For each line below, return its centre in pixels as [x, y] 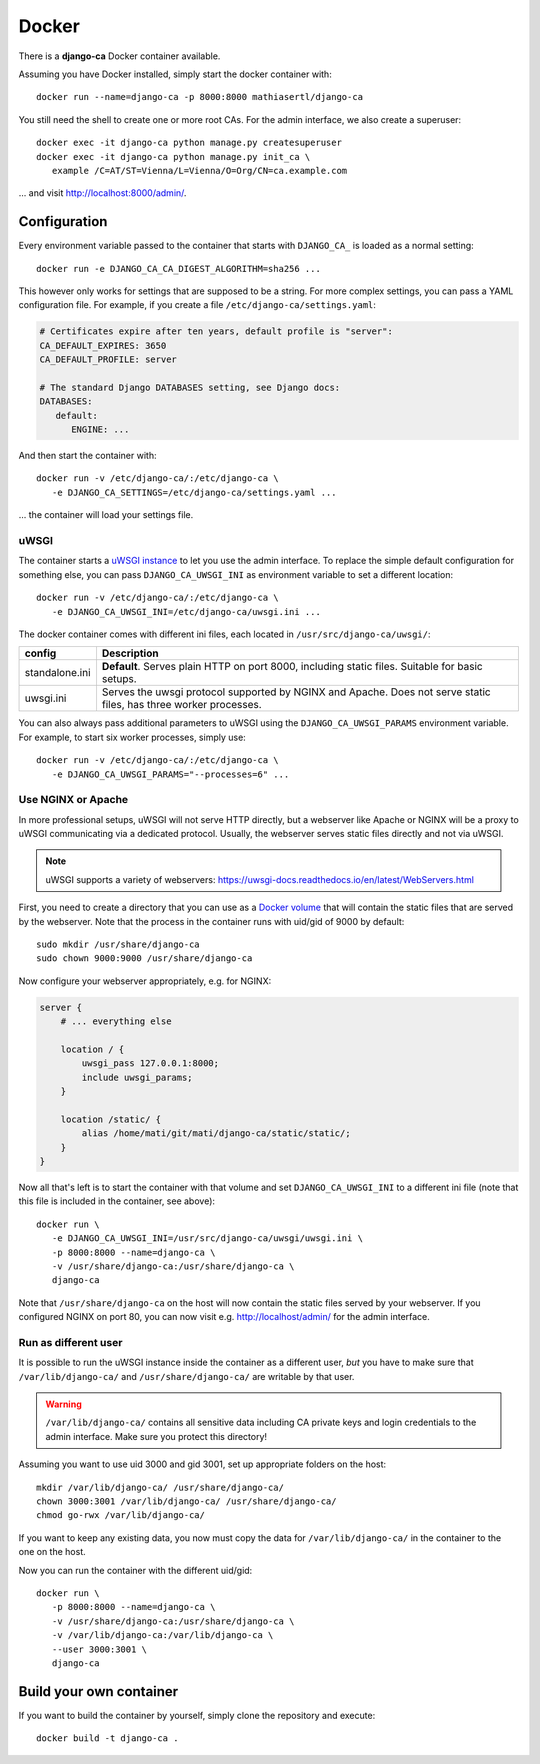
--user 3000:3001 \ [99, 1649]
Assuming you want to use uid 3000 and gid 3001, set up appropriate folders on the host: [202, 1464]
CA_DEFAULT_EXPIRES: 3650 [103, 345]
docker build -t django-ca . [107, 1738]
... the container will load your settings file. [106, 515]
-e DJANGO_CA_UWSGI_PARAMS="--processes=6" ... [170, 774]
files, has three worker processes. [181, 705]
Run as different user [70, 1342]
